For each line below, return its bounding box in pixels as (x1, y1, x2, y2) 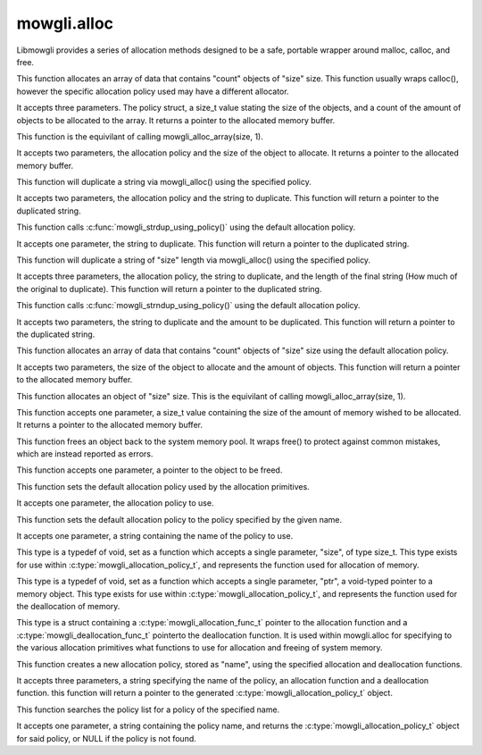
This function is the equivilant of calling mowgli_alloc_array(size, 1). (16, 130, 263, 142)
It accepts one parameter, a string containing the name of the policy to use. (16, 531, 294, 541)
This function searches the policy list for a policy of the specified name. (16, 704, 280, 715)
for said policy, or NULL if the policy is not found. (16, 733, 196, 743)
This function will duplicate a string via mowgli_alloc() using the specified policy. (16, 177, 312, 188)
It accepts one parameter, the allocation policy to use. (16, 498, 214, 508)
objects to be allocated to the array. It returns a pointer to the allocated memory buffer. (16, 114, 336, 125)
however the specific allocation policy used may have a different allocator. (16, 86, 289, 96)
